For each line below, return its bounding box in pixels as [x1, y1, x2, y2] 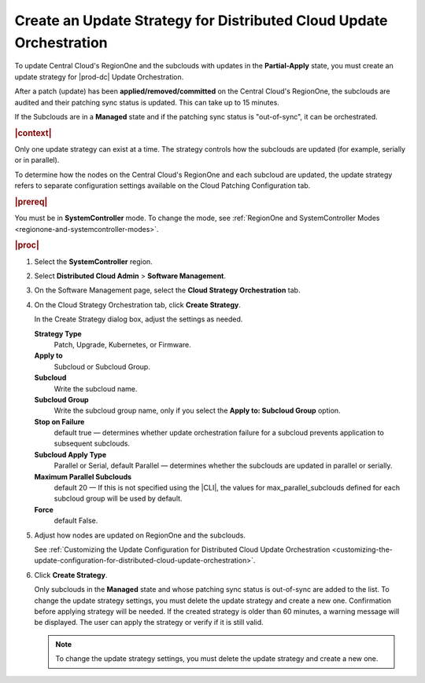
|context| [14, 127, 52, 138]
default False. [54, 516, 98, 526]
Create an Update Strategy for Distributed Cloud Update [14, 12, 388, 29]
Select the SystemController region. [34, 256, 153, 266]
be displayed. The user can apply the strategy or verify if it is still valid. [34, 618, 264, 627]
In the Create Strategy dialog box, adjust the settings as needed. [34, 314, 243, 324]
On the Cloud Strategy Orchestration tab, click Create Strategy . [34, 299, 242, 310]
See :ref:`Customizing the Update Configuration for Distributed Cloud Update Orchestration [34, 545, 331, 554]
